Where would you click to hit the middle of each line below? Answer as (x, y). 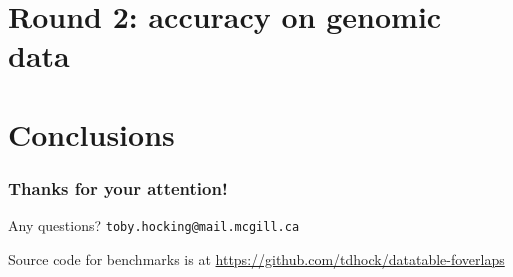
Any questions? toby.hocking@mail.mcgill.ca (154, 225)
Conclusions (91, 133)
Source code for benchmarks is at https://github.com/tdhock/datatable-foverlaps (256, 258)
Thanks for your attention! (118, 187)
